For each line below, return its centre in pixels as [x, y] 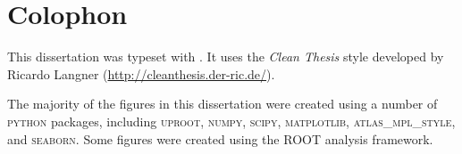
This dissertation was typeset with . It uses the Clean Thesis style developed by [226, 57]
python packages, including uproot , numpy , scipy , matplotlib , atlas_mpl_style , [231, 121]
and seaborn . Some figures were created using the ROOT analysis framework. [220, 138]
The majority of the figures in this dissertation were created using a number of [223, 104]
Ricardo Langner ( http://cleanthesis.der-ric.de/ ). [141, 73]
